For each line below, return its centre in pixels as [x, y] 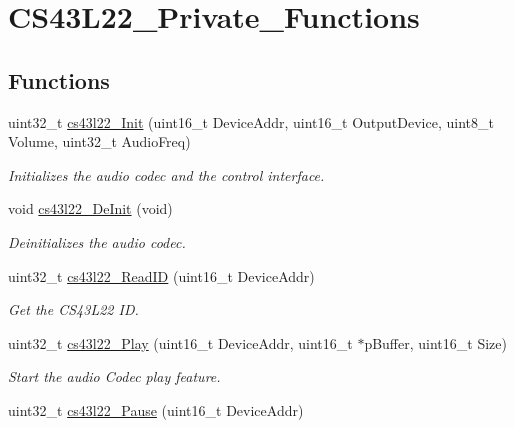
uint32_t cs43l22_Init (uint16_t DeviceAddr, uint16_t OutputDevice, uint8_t [251, 121]
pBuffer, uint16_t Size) [435, 342]
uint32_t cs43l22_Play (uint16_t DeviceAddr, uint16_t [180, 342]
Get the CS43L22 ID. [73, 309]
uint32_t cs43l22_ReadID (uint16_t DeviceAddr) [161, 275]
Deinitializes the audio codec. [97, 241]
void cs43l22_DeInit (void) [90, 208]
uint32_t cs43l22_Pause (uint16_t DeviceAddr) [156, 409]
